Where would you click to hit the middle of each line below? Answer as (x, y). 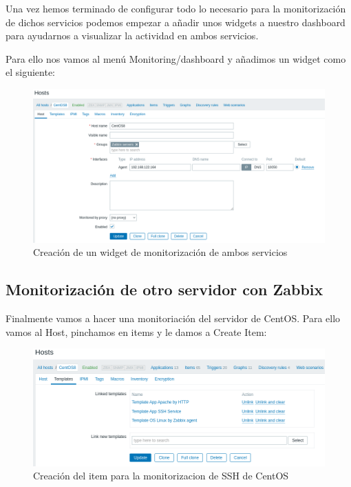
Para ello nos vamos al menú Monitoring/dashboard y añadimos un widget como (176, 58)
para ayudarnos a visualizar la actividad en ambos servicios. (132, 36)
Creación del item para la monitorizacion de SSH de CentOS (161, 476)
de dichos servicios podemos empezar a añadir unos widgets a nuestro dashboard (175, 22)
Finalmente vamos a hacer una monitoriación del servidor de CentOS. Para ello (173, 318)
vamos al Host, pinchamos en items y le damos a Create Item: (136, 331)
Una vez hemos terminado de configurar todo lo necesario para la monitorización (176, 8)
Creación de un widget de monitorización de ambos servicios (160, 252)
